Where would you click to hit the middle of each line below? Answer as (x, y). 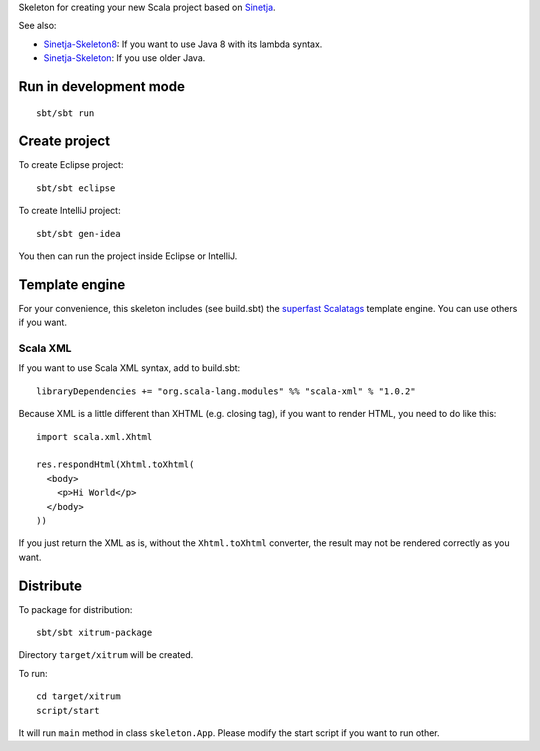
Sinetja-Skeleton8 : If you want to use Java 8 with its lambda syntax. (183, 44)
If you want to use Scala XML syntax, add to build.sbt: (129, 368)
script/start (68, 710)
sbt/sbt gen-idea (78, 233)
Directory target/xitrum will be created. (106, 655)
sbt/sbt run (65, 113)
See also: (37, 26)
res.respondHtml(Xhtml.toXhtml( (115, 464)
